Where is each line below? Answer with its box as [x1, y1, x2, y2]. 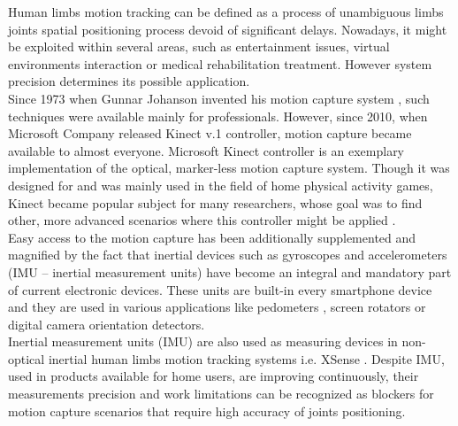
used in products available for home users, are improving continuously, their [8, 367, 419, 385]
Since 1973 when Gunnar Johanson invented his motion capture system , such [8, 89, 430, 107]
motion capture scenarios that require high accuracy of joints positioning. [8, 401, 406, 420]
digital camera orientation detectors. [8, 314, 205, 333]
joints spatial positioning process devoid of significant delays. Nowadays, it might [8, 19, 447, 38]
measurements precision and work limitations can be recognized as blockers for [8, 384, 434, 403]
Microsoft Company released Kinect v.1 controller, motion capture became [8, 124, 412, 143]
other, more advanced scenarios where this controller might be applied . [8, 211, 396, 229]
